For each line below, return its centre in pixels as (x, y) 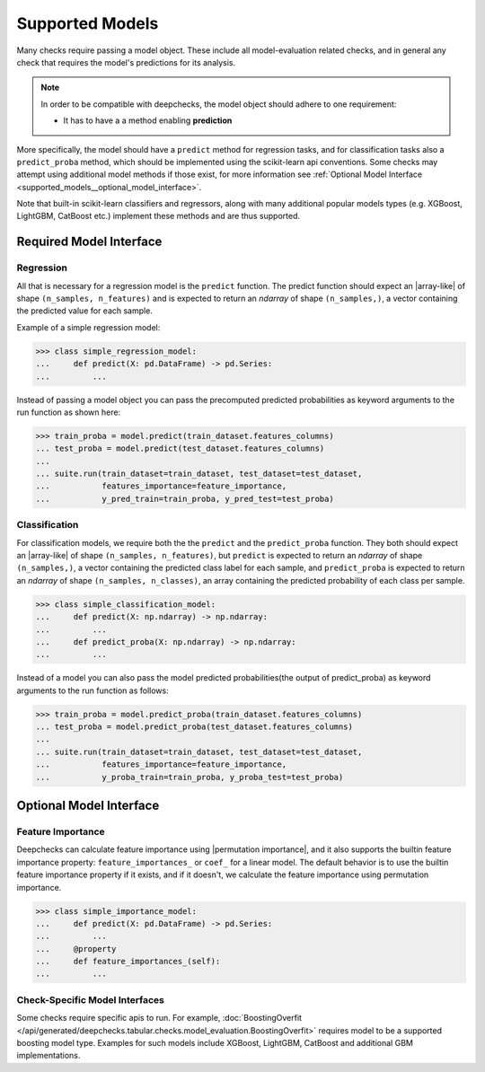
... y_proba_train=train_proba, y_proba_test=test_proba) (190, 777)
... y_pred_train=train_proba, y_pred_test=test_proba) (185, 499)
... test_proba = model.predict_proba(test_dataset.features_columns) (194, 727)
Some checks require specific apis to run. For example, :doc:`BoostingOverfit (159, 1018)
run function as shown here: (69, 412)
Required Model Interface (89, 242)
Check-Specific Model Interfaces (91, 999)
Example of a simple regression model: (88, 327)
